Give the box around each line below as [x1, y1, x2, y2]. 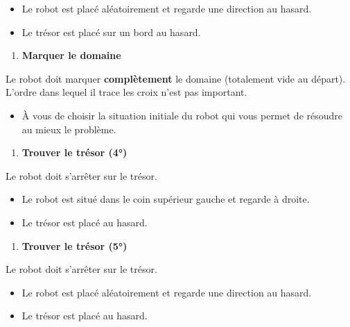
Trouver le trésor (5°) [21, 238, 128, 253]
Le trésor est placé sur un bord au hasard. [21, 24, 201, 39]
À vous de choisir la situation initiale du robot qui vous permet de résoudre [21, 108, 343, 122]
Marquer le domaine [21, 48, 121, 62]
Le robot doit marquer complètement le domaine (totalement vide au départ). [6, 71, 346, 85]
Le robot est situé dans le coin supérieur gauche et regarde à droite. [21, 192, 310, 206]
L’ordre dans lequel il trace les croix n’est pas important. [6, 85, 247, 99]
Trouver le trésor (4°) [21, 145, 128, 160]
